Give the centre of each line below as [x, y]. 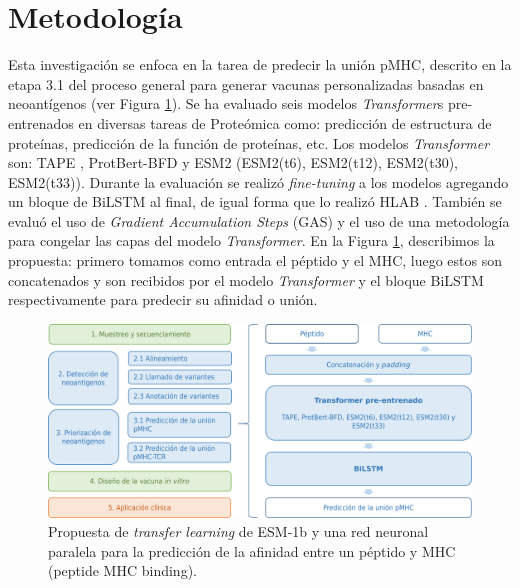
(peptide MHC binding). [122, 570]
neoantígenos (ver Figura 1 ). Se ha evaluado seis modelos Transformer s [226, 103]
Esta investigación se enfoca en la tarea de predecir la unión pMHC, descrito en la [260, 64]
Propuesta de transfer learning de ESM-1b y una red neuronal [238, 531]
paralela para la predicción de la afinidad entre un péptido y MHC [252, 550]
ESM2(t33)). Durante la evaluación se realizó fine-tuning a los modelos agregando [258, 181]
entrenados [41, 122]
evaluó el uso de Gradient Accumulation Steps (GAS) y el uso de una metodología [259, 220]
